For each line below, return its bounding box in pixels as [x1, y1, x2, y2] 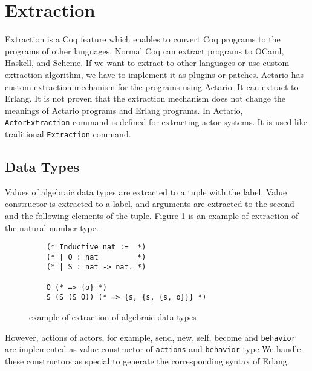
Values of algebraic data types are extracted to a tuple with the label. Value [5, 185, 287, 198]
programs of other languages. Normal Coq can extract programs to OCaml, [5, 44, 284, 57]
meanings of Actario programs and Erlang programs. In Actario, [5, 103, 243, 116]
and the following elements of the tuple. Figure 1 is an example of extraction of [5, 209, 299, 222]
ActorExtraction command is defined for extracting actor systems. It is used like [5, 116, 307, 128]
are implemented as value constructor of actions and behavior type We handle [5, 343, 301, 355]
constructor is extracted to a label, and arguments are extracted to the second [5, 197, 294, 210]
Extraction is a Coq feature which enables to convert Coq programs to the [5, 33, 281, 45]
